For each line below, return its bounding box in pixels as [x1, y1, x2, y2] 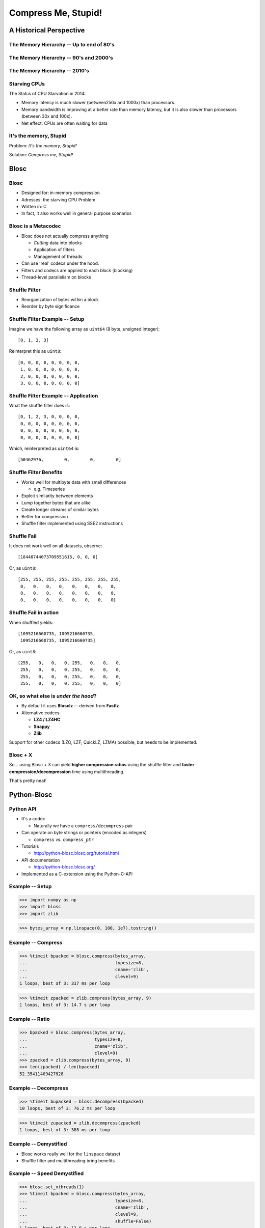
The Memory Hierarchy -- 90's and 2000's [9, 54, 113, 61]
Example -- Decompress [9, 1085, 69, 1091]
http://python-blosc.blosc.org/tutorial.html [33, 850, 119, 856]
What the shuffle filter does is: [9, 403, 70, 409]
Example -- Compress [9, 939, 63, 946]
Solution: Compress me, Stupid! [9, 152, 73, 158]
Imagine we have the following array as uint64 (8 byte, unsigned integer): [9, 326, 160, 332]
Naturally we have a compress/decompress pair [33, 823, 133, 829]
